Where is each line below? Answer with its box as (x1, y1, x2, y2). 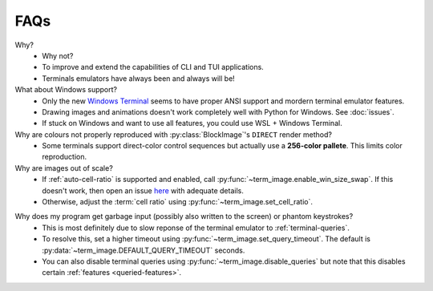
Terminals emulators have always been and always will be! (42, 73, 236, 83)
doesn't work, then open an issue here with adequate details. (42, 185, 244, 196)
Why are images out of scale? (14, 163, 114, 172)
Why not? (42, 51, 74, 60)
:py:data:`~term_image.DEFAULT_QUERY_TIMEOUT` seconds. (42, 245, 245, 255)
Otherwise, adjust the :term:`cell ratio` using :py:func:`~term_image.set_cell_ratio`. (42, 197, 313, 207)
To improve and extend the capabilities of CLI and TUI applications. (42, 63, 264, 72)
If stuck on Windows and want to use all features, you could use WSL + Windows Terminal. (42, 119, 342, 128)
